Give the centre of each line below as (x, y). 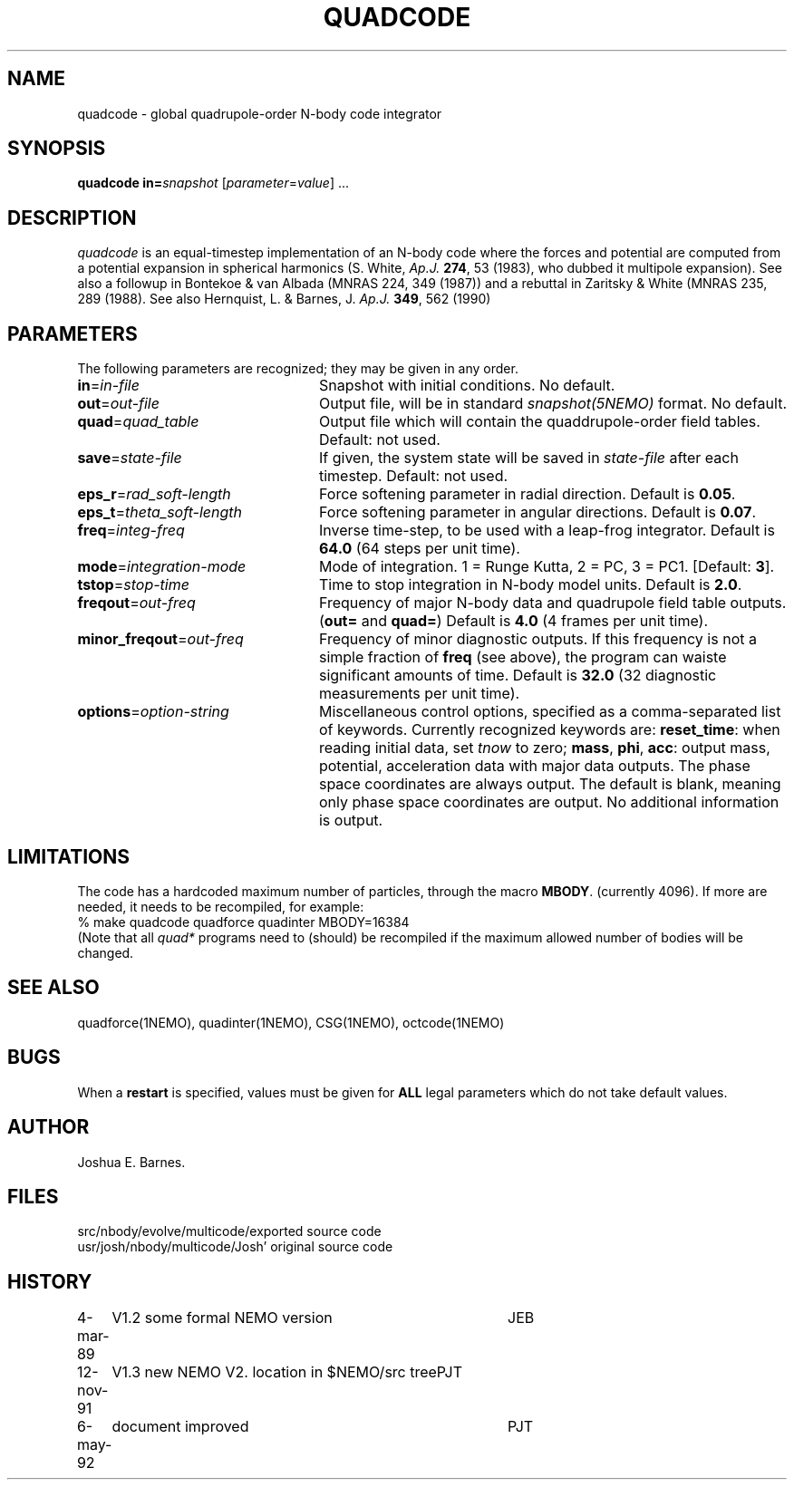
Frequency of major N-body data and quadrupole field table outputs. (552, 603)
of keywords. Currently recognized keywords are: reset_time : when (549, 730)
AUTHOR (48, 1127)
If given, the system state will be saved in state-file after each (528, 458)
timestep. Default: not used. (413, 476)
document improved (180, 1427)
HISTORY (50, 1281)
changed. (106, 952)
